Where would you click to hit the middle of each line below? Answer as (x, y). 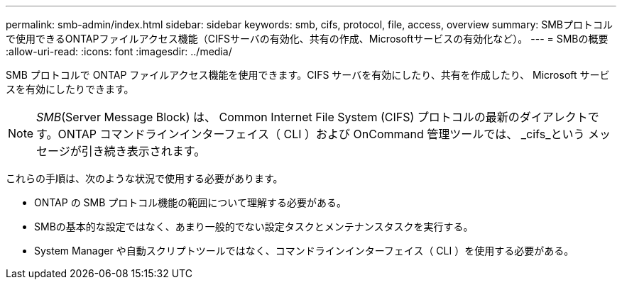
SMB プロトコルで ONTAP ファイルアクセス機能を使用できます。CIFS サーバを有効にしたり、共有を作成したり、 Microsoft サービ (308, 75)
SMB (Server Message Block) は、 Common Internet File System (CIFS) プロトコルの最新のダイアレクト (312, 117)
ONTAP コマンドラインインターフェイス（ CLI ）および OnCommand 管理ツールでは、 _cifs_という (321, 134)
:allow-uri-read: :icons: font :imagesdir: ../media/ (119, 51)
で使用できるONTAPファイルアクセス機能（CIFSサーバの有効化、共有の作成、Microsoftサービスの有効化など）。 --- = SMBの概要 (307, 39)
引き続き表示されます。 (143, 151)
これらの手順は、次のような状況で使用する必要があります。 (144, 178)
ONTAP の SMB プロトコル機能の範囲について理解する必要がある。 (190, 202)
